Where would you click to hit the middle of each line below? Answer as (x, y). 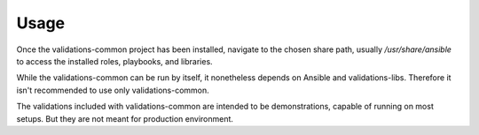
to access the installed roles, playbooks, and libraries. (114, 61)
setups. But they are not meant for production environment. (125, 118)
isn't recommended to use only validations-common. (113, 90)
